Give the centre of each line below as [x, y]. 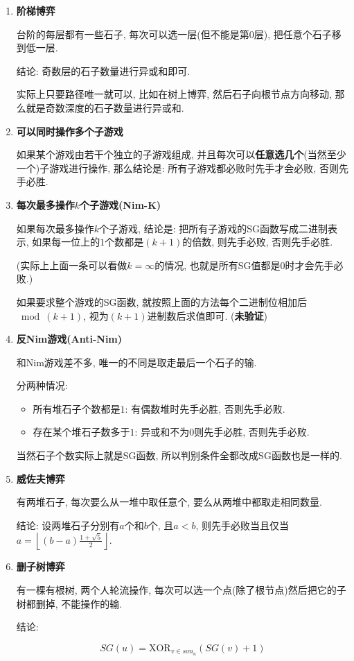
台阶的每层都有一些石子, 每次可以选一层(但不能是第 [133, 34]
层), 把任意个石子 [293, 34]
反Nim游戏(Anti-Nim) [69, 339]
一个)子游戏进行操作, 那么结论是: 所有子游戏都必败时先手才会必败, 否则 [177, 168]
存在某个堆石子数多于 [81, 432]
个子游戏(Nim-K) [121, 204]
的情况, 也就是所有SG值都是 [218, 265]
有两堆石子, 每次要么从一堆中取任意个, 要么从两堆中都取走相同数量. [169, 502]
